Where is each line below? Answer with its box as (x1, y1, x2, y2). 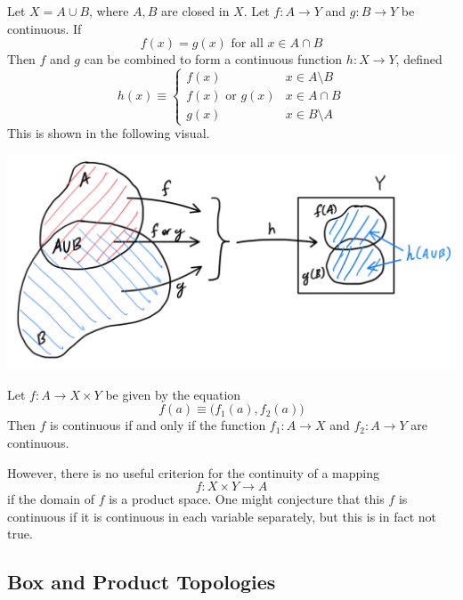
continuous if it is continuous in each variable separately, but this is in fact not (7, 507, 437, 525)
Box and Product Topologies (7, 568, 276, 596)
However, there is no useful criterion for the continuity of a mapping (7, 463, 380, 482)
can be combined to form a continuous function (84, 50, 343, 69)
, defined (395, 50, 443, 69)
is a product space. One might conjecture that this (109, 490, 385, 508)
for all (231, 37, 264, 51)
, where (89, 2, 129, 20)
